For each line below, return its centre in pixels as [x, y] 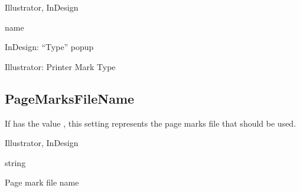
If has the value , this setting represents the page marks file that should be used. [151, 123]
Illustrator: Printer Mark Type [60, 66]
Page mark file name [42, 182]
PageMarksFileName [70, 98]
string [15, 162]
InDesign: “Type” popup [49, 47]
